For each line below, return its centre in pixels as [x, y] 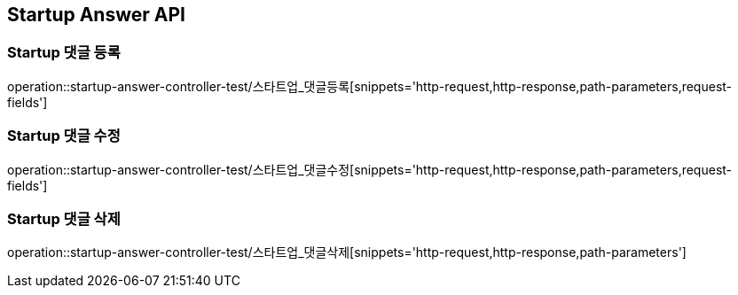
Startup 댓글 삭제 [64, 218]
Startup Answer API [96, 15]
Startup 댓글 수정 [64, 136]
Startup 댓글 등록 [64, 53]
